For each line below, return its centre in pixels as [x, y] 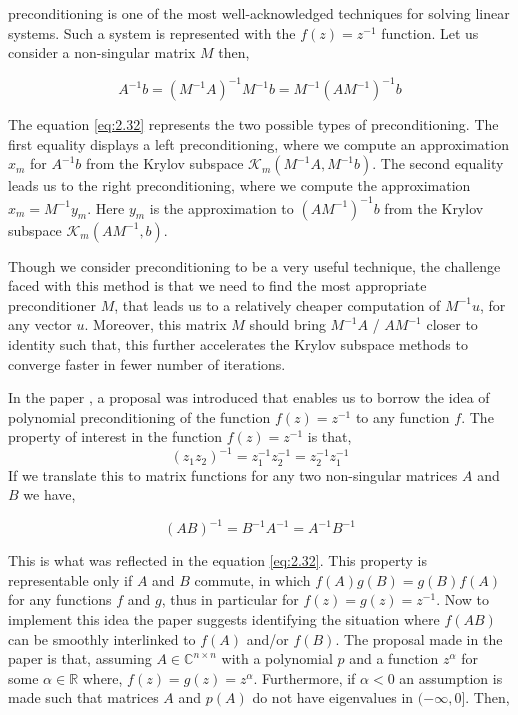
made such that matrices [83, 697]
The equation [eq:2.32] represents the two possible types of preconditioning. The [253, 124]
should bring [287, 324]
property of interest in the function [115, 436]
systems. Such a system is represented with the [152, 32]
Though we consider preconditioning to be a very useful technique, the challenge [254, 265]
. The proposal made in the [419, 638]
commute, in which [252, 579]
